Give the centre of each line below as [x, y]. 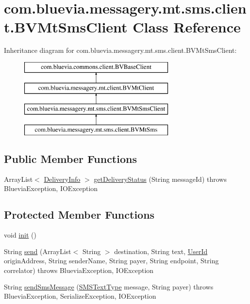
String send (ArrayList [38, 251]
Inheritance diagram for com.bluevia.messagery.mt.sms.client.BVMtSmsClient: [120, 50]
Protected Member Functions [79, 215]
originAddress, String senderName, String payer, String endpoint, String [111, 261]
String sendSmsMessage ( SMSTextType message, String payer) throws [109, 286]
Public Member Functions [70, 159]
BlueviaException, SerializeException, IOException [80, 296]
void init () [20, 235]
